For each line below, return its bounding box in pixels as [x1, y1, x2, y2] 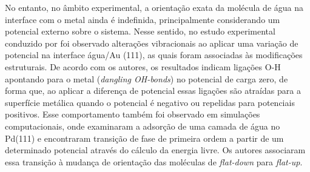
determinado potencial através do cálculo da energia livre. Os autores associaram [5, 144, 306, 156]
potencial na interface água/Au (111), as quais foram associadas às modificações [5, 48, 303, 61]
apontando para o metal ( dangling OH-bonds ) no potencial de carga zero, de [5, 72, 288, 85]
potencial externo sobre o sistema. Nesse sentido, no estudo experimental [5, 25, 275, 38]
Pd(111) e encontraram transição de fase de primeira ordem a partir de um [5, 131, 284, 144]
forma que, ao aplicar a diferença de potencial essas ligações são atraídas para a [5, 84, 301, 97]
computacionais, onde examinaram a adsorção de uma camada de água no [5, 119, 280, 132]
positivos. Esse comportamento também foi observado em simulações [5, 108, 260, 121]
